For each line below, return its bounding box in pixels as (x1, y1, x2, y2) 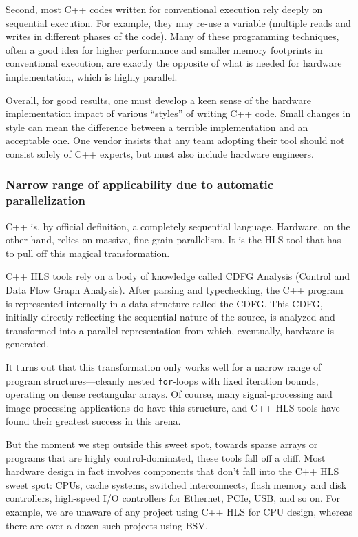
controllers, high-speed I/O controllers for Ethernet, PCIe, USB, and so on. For (6, 491, 340, 505)
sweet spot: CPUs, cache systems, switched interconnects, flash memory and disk (6, 477, 347, 492)
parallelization (6, 192, 85, 209)
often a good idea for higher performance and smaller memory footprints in (6, 42, 323, 57)
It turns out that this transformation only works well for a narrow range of (6, 360, 322, 374)
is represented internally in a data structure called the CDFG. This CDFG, (6, 296, 323, 310)
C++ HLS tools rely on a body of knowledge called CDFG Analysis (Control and (6, 269, 350, 283)
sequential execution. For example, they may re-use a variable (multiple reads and (6, 15, 351, 30)
